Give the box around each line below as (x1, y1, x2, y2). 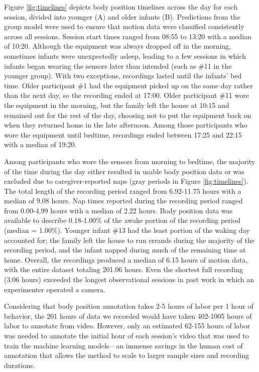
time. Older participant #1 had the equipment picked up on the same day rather (4, 80, 253, 90)
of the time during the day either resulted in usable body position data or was (4, 166, 244, 176)
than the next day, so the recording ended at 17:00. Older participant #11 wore (4, 90, 249, 100)
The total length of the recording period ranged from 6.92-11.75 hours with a (4, 185, 241, 196)
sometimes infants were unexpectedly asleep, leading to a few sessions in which (4, 50, 246, 61)
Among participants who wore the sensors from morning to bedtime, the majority (4, 156, 255, 166)
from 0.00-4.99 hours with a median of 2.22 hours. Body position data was (4, 205, 233, 215)
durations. (4, 359, 35, 370)
